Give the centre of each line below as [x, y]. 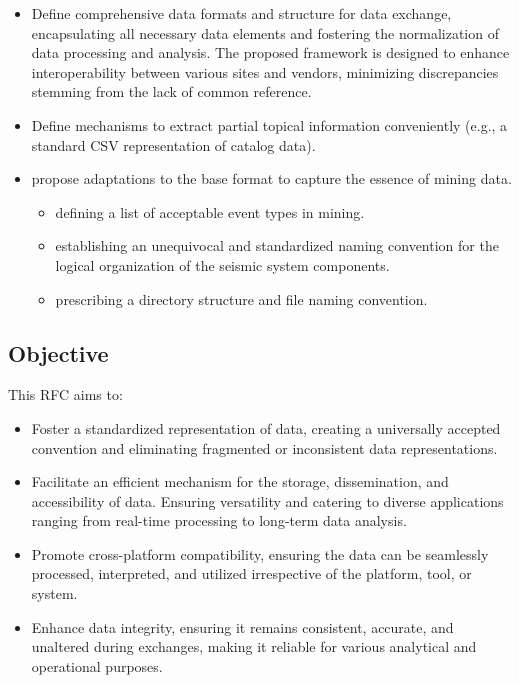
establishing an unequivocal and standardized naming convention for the [277, 245]
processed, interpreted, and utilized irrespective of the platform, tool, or [251, 573]
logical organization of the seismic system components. [222, 264]
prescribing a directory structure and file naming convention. [241, 298]
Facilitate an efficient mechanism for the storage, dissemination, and [240, 481]
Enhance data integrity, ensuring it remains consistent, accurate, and [242, 626]
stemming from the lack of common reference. [171, 91]
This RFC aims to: [65, 394]
